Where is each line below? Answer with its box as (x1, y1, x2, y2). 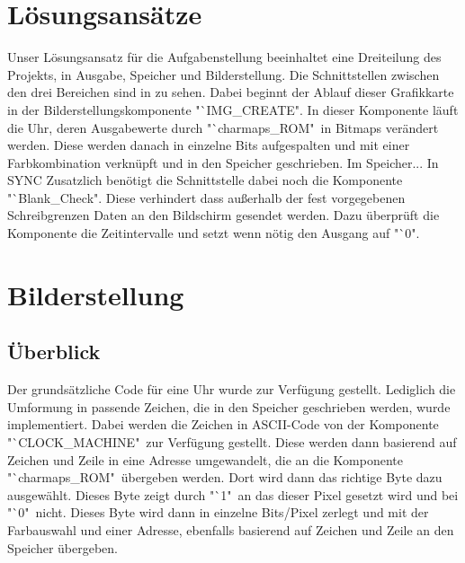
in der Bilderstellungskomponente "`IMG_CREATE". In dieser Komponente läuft (7, 100, 459, 119)
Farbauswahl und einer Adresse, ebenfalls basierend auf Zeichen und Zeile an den (7, 520, 454, 539)
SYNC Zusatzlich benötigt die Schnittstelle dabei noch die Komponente (7, 171, 403, 189)
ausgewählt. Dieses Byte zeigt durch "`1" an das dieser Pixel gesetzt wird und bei (7, 485, 459, 504)
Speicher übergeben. (7, 538, 118, 557)
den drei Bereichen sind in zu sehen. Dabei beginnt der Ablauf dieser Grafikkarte (7, 83, 454, 101)
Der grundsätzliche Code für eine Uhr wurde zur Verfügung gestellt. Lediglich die (7, 380, 456, 399)
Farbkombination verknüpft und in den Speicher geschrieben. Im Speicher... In (7, 153, 439, 172)
